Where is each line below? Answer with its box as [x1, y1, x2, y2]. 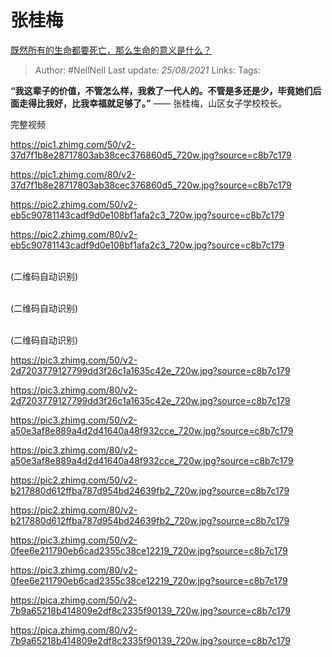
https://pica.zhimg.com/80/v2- [10, 624, 138, 636]
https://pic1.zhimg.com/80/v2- [10, 168, 137, 180]
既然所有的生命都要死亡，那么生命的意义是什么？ [10, 44, 212, 56]
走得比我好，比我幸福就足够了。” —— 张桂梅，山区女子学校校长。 [18, 97, 288, 109]
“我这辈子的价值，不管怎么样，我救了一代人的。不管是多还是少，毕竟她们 [10, 84, 313, 96]
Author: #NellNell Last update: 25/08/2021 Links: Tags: [34, 64, 262, 76]
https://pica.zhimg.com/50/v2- [10, 594, 138, 606]
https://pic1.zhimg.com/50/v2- [10, 138, 136, 150]
